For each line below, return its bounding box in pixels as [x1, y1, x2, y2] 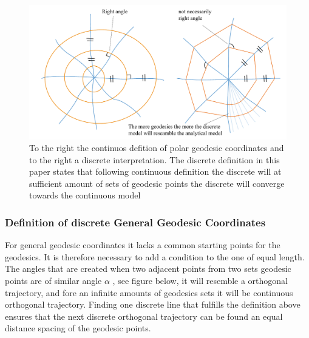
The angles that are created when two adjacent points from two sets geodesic [5, 262, 291, 275]
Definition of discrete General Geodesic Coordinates [5, 215, 266, 229]
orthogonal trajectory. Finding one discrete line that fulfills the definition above [5, 298, 301, 311]
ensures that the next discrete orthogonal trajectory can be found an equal [5, 309, 283, 322]
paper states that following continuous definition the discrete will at [29, 165, 282, 178]
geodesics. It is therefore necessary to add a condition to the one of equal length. [5, 250, 305, 263]
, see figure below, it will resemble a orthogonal [112, 274, 288, 287]
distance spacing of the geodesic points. [5, 322, 151, 334]
